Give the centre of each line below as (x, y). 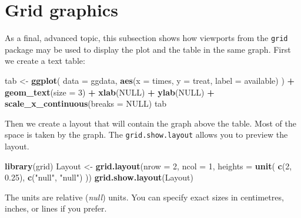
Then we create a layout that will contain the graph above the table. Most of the (150, 123)
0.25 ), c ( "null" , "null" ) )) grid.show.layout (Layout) (99, 177)
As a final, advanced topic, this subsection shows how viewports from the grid (146, 38)
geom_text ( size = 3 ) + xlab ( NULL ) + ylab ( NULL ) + (110, 92)
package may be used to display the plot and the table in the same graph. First (148, 49)
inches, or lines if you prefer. (56, 208)
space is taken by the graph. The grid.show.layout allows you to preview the (146, 134)
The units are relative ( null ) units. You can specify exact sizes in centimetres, (144, 197)
